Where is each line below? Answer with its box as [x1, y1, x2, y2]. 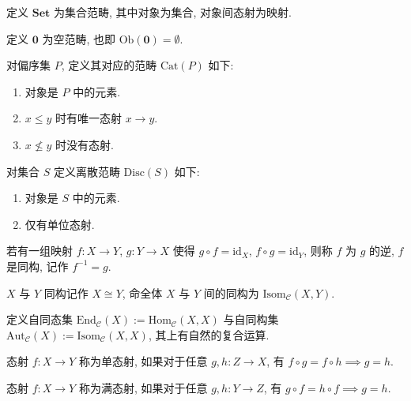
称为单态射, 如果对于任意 [78, 353, 208, 369]
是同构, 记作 [6, 257, 69, 274]
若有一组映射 [6, 242, 73, 259]
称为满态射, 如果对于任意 [78, 379, 208, 395]
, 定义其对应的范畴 [61, 57, 157, 73]
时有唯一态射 [55, 110, 123, 126]
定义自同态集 [6, 311, 73, 328]
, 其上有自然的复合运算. [148, 326, 270, 343]
